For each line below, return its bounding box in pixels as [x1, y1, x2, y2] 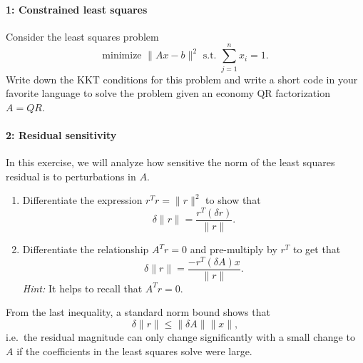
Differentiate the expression [22, 193, 143, 208]
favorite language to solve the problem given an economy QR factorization [6, 86, 330, 101]
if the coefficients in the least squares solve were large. [16, 343, 252, 358]
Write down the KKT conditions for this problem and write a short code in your [6, 71, 358, 86]
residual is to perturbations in [6, 168, 136, 183]
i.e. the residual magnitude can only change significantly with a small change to [6, 329, 355, 344]
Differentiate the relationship [22, 242, 149, 257]
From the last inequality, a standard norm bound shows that [6, 305, 270, 319]
